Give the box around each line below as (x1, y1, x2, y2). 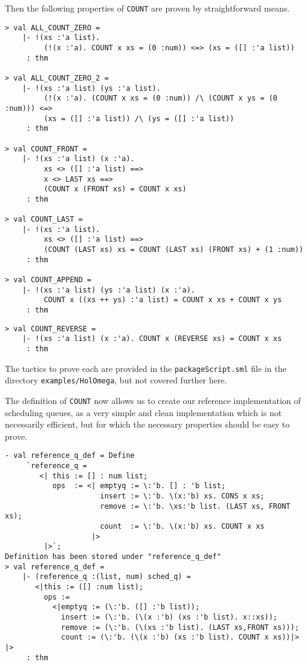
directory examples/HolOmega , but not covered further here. (5, 374, 227, 386)
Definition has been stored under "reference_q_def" (5, 552, 221, 561)
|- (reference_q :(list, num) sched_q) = (22, 572, 191, 581)
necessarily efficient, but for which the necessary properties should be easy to (5, 418, 290, 431)
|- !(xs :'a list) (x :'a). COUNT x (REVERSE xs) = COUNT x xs (22, 334, 282, 343)
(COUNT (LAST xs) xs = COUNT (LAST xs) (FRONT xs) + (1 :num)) (44, 245, 303, 254)
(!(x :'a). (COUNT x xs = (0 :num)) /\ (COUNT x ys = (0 (44, 94, 278, 103)
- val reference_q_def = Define (5, 451, 135, 460)
